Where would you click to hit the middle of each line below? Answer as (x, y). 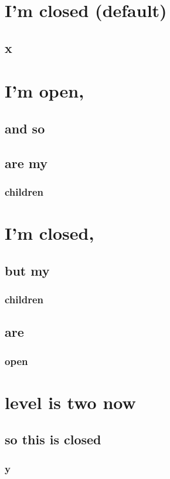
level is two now (70, 402)
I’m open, (45, 91)
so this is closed (53, 439)
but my (27, 270)
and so (25, 128)
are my (26, 163)
